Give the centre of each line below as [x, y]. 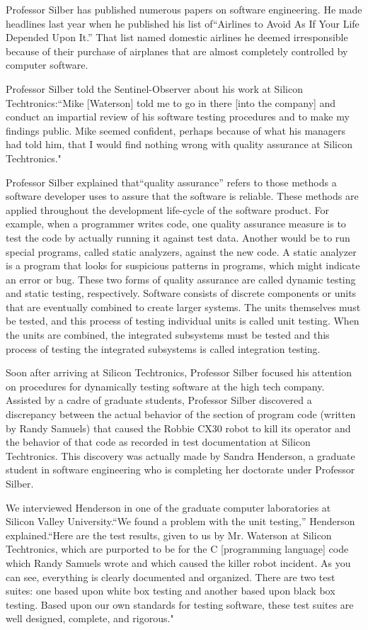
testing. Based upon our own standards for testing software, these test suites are [180, 604]
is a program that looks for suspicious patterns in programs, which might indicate [183, 265]
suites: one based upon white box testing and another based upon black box [171, 591]
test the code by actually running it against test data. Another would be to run [178, 237]
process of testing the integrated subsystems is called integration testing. [163, 348]
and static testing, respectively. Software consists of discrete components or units [181, 293]
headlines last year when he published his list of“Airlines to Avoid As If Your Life [183, 23]
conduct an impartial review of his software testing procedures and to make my [178, 117]
